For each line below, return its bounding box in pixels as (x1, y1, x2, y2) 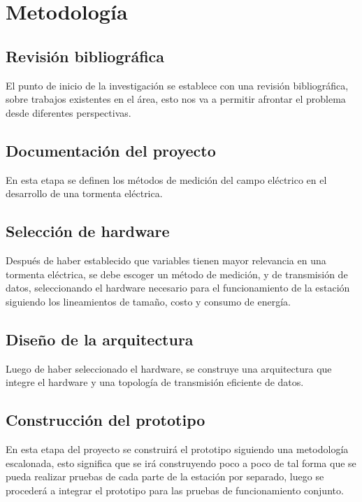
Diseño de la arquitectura (6, 328, 194, 350)
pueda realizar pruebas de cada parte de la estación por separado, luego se (6, 469, 324, 484)
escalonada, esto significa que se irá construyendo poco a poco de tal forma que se (6, 455, 356, 470)
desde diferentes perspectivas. (6, 105, 131, 120)
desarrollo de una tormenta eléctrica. (6, 186, 163, 201)
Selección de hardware (6, 220, 170, 242)
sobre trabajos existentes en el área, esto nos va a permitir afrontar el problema (6, 92, 346, 106)
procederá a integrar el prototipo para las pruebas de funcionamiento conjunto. (6, 482, 344, 497)
